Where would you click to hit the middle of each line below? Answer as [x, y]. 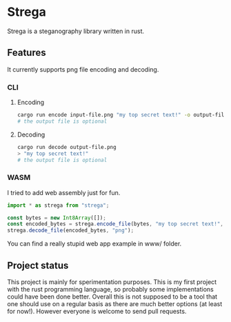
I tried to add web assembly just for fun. [64, 192]
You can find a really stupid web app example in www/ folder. [94, 244]
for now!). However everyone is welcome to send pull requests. [97, 312]
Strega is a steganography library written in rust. [76, 31]
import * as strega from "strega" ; [58, 205]
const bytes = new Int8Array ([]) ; [57, 218]
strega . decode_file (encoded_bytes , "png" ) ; [71, 231]
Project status [38, 265]
